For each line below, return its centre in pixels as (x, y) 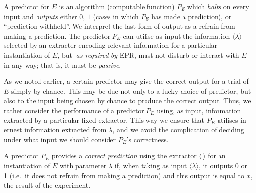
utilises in (232, 120)
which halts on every (218, 6)
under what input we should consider (60, 139)
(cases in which (116, 16)
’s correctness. (147, 139)
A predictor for (27, 6)
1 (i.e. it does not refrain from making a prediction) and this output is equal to (124, 175)
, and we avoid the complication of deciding (178, 130)
